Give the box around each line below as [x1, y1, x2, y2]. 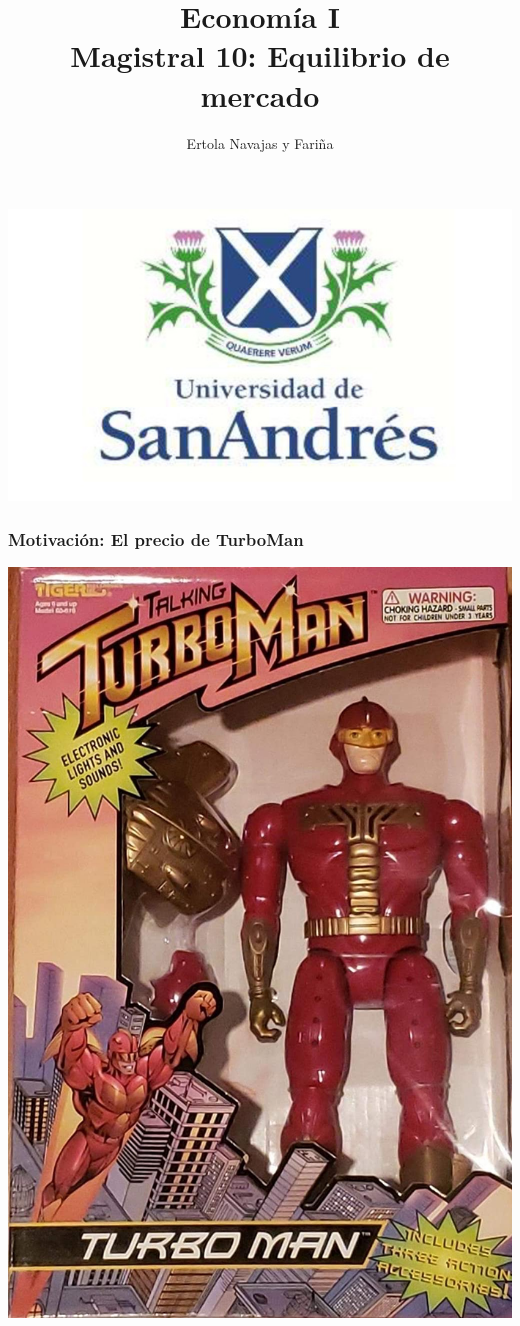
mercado [200, 74, 320, 115]
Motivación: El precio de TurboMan [8, 527, 304, 552]
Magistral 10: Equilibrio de [70, 35, 450, 76]
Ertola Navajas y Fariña [186, 132, 334, 153]
